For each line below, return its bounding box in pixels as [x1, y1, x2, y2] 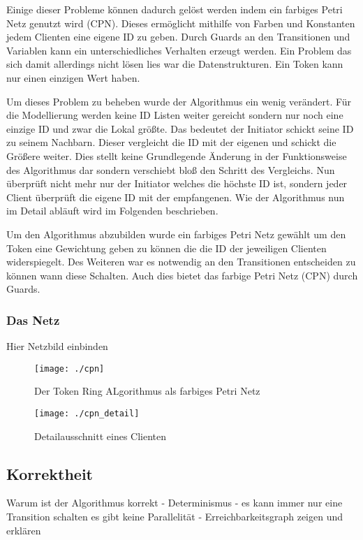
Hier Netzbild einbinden [6, 339, 108, 353]
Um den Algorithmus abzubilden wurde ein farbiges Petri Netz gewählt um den [6, 226, 346, 241]
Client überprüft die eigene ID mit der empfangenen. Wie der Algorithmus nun [6, 189, 345, 204]
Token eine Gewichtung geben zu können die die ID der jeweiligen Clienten [6, 240, 327, 255]
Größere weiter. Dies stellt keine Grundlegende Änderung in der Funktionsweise [6, 148, 347, 163]
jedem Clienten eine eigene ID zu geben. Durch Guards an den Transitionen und [6, 29, 350, 44]
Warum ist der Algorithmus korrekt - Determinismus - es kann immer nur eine [6, 495, 343, 510]
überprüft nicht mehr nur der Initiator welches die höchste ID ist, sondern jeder [6, 176, 348, 191]
